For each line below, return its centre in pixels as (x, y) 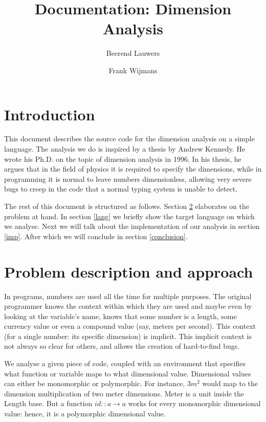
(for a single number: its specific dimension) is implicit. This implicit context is (128, 336)
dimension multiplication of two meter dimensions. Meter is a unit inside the (124, 393)
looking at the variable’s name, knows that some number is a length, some (120, 316)
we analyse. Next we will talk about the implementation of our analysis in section (132, 226)
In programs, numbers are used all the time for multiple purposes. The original (128, 296)
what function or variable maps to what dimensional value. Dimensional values (128, 373)
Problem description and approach (129, 271)
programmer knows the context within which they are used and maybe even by (128, 306)
